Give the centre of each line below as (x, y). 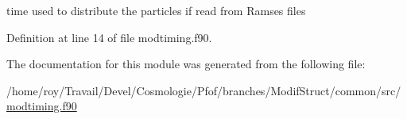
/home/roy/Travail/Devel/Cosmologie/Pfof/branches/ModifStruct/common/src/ (204, 90)
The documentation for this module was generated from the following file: (186, 64)
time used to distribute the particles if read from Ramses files (156, 10)
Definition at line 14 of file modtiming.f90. (109, 37)
